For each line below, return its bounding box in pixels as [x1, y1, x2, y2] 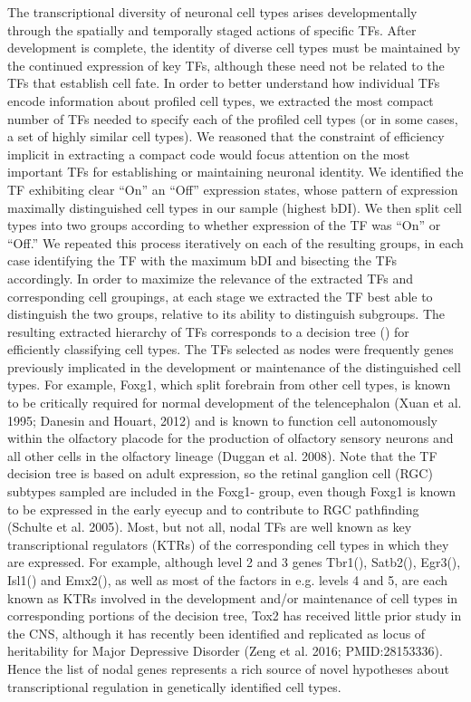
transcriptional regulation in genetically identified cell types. [7, 677, 341, 696]
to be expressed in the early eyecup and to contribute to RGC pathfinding [7, 499, 419, 518]
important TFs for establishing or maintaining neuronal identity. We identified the [7, 162, 464, 181]
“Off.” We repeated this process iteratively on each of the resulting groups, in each [7, 233, 464, 252]
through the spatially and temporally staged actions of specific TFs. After [7, 20, 417, 39]
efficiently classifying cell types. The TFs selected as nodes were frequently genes [7, 340, 454, 359]
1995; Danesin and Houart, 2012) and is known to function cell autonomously [7, 410, 437, 429]
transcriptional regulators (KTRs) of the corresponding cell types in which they [7, 534, 449, 553]
